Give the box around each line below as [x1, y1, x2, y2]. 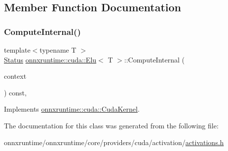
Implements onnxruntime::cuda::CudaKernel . [4, 104, 140, 114]
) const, [4, 87, 27, 97]
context [4, 71, 27, 81]
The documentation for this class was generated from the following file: [4, 120, 219, 130]
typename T [39, 45, 76, 55]
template [4, 45, 31, 55]
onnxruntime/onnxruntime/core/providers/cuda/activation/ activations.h [4, 137, 224, 147]
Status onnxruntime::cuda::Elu [4, 54, 97, 64]
